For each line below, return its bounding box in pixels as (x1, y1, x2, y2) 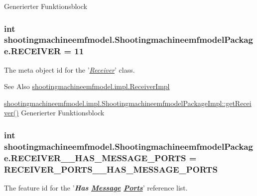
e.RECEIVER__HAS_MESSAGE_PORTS (4, 151, 186, 164)
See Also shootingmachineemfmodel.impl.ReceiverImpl (4, 81, 170, 92)
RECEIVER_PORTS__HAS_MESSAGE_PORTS (4, 163, 218, 175)
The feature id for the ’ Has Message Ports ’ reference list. (4, 183, 188, 193)
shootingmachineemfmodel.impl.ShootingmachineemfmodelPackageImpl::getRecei (4, 98, 252, 108)
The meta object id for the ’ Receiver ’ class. (4, 64, 135, 75)
